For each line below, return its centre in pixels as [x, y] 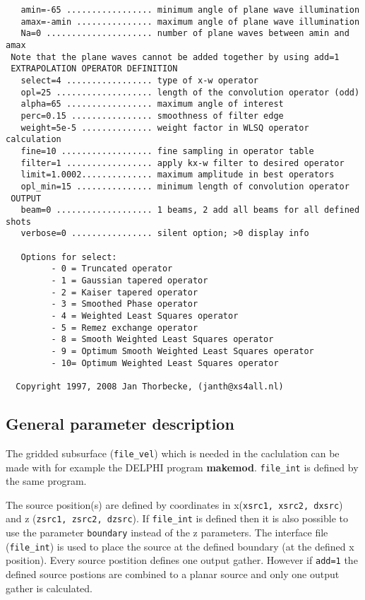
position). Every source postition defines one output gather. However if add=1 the [182, 560]
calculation [34, 140]
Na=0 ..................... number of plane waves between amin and [185, 34]
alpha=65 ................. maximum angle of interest [152, 104]
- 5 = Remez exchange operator [125, 328]
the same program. [46, 481]
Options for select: [69, 257]
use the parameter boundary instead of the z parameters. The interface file [167, 533]
